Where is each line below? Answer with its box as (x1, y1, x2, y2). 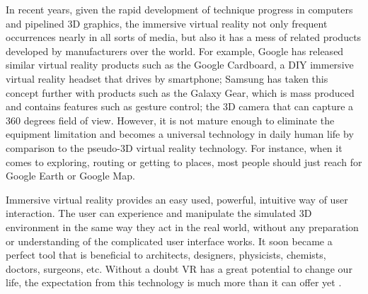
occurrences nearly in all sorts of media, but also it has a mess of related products (6, 30, 362, 45)
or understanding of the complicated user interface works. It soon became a (6, 233, 333, 248)
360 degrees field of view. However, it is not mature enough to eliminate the (6, 112, 335, 127)
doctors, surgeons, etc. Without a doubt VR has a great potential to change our (6, 261, 352, 276)
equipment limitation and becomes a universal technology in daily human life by (6, 127, 354, 141)
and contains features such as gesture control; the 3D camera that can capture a (6, 99, 354, 114)
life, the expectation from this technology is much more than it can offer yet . (6, 275, 342, 290)
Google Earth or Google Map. (6, 168, 135, 183)
